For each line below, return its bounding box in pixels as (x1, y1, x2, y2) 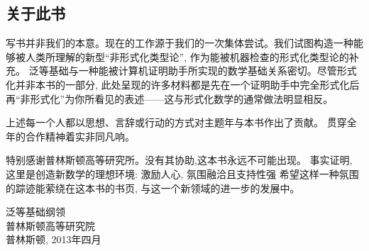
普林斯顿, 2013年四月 (6, 232, 101, 247)
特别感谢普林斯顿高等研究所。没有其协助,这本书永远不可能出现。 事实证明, (6, 152, 353, 167)
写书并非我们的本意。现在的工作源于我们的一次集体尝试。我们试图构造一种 (6, 35, 353, 50)
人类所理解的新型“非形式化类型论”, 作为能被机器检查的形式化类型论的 (25, 49, 349, 64)
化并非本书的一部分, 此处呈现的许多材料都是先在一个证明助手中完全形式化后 (6, 77, 360, 91)
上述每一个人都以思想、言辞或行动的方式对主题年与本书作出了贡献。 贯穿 (6, 115, 347, 130)
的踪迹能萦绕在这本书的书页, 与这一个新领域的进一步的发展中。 (6, 180, 300, 195)
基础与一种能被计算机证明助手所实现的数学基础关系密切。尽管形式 (48, 63, 357, 78)
